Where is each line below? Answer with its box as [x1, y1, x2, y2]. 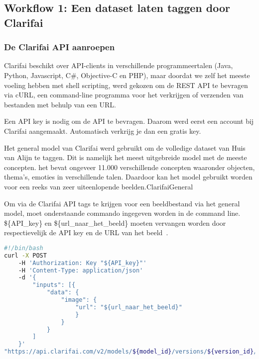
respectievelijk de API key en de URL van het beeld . [4, 227, 168, 238]
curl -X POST [4, 252, 47, 259]
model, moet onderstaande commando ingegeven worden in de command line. [4, 208, 241, 218]
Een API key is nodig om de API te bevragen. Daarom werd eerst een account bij [4, 116, 254, 126]
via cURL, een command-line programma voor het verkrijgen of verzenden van [4, 90, 244, 100]
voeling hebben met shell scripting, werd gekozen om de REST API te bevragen [4, 80, 248, 90]
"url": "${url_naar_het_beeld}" [75, 303, 182, 311]
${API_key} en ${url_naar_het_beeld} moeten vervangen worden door [4, 217, 226, 228]
